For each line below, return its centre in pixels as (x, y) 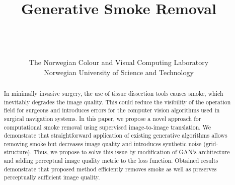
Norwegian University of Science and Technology (119, 72)
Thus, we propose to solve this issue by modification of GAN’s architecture (132, 152)
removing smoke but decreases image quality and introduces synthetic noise (103, 143)
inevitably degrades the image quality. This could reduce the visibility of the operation (117, 102)
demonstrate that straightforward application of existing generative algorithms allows (115, 135)
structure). (18, 152)
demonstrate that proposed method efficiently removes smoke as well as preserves (110, 169)
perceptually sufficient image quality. (52, 177)
